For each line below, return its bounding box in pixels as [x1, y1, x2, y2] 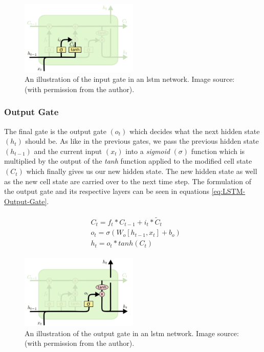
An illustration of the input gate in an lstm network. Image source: [25, 74, 235, 84]
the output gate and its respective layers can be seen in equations [4, 186, 209, 196]
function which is [191, 145, 245, 156]
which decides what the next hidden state [129, 125, 260, 136]
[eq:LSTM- [211, 186, 246, 196]
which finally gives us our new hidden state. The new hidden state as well [26, 166, 257, 177]
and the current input [34, 145, 102, 156]
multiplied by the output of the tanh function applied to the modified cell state [4, 156, 252, 166]
